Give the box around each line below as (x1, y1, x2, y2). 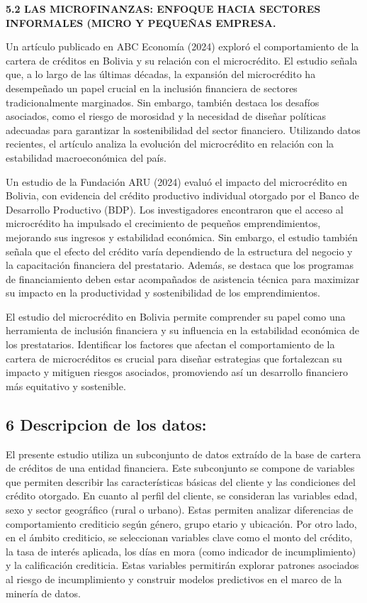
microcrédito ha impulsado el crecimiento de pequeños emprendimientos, (6, 216, 321, 231)
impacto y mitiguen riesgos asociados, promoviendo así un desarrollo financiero (6, 365, 348, 380)
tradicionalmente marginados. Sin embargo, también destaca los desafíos (6, 94, 320, 109)
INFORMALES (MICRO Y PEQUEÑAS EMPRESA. (6, 15, 276, 30)
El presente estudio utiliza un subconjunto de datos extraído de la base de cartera (6, 446, 361, 461)
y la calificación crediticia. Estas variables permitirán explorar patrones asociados (6, 558, 359, 572)
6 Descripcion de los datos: (6, 413, 207, 435)
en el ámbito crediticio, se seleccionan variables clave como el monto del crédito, (6, 530, 353, 545)
